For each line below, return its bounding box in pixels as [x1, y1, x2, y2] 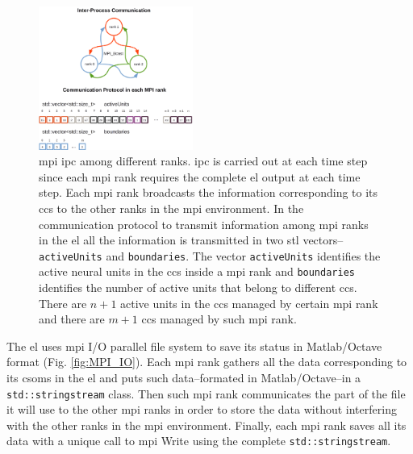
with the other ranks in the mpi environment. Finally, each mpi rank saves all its [6, 416, 407, 433]
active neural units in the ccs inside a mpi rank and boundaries [39, 263, 355, 280]
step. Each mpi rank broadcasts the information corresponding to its [39, 184, 378, 201]
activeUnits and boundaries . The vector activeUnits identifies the [39, 247, 381, 264]
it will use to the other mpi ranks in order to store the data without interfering [6, 401, 397, 418]
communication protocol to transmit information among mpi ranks [39, 215, 369, 232]
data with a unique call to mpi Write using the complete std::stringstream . [6, 432, 391, 449]
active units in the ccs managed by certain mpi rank [120, 294, 378, 311]
